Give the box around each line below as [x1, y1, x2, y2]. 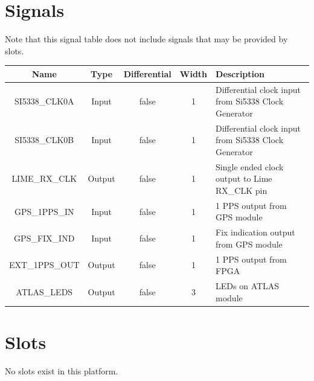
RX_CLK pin [216, 184, 268, 196]
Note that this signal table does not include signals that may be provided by [5, 33, 288, 45]
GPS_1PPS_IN [14, 205, 74, 217]
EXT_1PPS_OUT [9, 258, 80, 271]
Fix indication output [216, 226, 295, 239]
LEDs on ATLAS [216, 280, 280, 292]
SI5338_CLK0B [14, 133, 74, 146]
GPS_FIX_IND [14, 231, 75, 244]
